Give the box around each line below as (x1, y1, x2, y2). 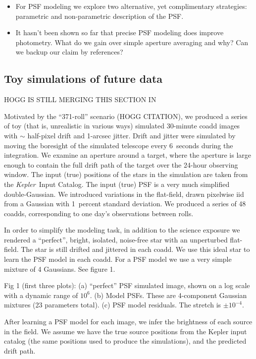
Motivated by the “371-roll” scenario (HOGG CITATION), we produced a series (4, 111, 248, 121)
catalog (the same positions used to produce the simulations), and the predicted (4, 336, 247, 346)
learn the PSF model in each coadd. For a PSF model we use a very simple (4, 254, 232, 264)
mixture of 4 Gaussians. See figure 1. (4, 263, 115, 274)
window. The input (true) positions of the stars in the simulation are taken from (4, 169, 248, 179)
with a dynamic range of (4, 290, 78, 300)
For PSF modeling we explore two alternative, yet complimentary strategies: (15, 1, 247, 11)
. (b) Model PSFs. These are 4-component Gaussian (90, 290, 247, 300)
